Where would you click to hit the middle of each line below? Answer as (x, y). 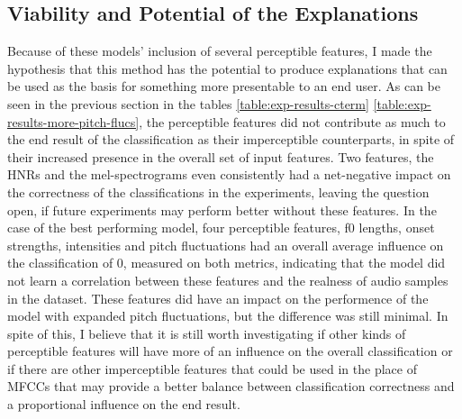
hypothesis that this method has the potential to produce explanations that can (227, 68)
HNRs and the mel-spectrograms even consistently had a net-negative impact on (229, 174)
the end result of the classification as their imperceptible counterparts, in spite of (231, 139)
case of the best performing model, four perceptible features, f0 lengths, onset (221, 228)
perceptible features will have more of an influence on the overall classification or (230, 351)
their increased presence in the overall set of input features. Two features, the (221, 156)
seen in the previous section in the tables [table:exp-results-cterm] (188, 103)
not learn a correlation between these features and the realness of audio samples (228, 280)
